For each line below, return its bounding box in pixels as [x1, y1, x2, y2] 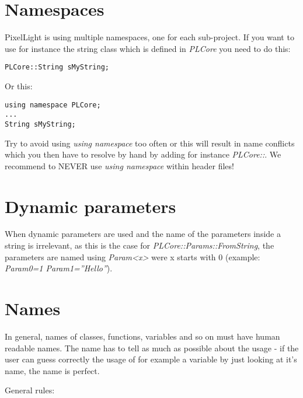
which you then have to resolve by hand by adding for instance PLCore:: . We [5, 148, 281, 160]
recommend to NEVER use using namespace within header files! [5, 159, 234, 172]
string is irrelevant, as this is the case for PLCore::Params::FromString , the [5, 239, 274, 252]
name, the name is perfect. [5, 364, 100, 376]
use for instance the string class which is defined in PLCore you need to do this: [5, 42, 291, 54]
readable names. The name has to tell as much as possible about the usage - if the [5, 341, 299, 354]
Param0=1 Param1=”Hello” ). [5, 262, 113, 274]
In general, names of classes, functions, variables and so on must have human [5, 330, 280, 342]
